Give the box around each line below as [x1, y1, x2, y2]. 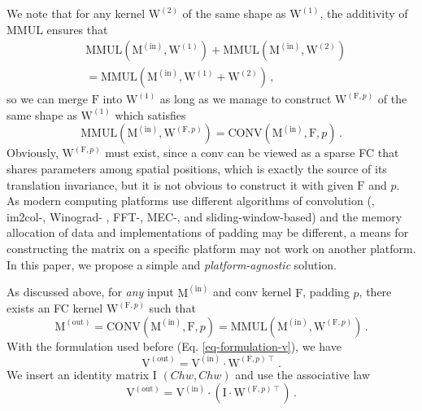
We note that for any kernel [7, 5, 146, 21]
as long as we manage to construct [159, 90, 332, 107]
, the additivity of [320, 5, 408, 21]
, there [359, 283, 392, 300]
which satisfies [115, 106, 186, 123]
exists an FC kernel [7, 300, 103, 317]
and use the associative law [235, 365, 371, 383]
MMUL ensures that [7, 20, 108, 37]
